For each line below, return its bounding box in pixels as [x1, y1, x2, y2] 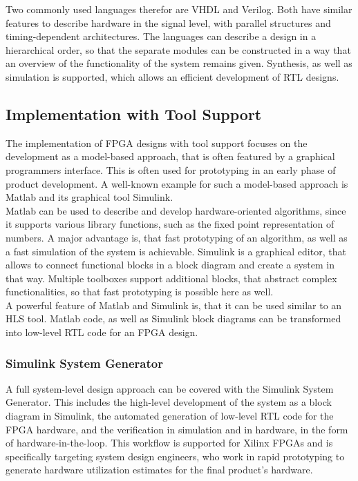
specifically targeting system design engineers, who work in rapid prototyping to [6, 449, 345, 463]
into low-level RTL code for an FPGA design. [6, 325, 198, 340]
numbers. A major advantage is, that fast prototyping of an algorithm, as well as [6, 230, 348, 244]
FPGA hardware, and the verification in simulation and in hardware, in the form [6, 422, 348, 436]
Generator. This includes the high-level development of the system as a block [6, 395, 332, 409]
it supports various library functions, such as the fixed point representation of [6, 217, 335, 231]
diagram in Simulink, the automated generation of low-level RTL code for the [6, 409, 334, 423]
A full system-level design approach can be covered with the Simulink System [6, 381, 334, 395]
